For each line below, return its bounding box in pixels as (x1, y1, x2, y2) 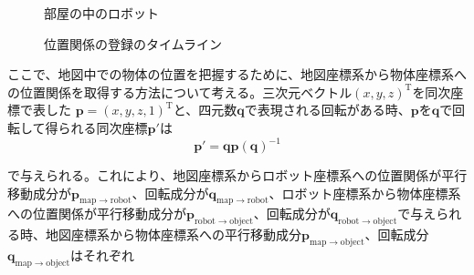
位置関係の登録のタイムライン (44, 34, 223, 53)
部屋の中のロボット (44, 4, 159, 22)
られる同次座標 (58, 117, 148, 137)
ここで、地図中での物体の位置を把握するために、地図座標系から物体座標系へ (7, 65, 468, 84)
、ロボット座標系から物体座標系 (269, 183, 461, 202)
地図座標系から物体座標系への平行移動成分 (45, 225, 301, 244)
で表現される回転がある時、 (244, 100, 411, 119)
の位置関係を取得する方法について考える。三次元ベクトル (7, 82, 353, 101)
